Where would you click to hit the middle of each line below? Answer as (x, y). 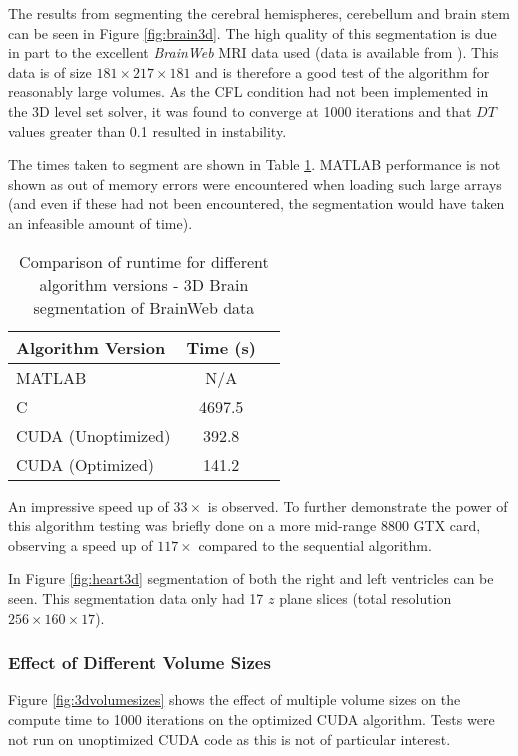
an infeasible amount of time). (100, 222)
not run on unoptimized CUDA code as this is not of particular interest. (229, 738)
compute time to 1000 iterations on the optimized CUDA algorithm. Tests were (251, 718)
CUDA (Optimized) (85, 464)
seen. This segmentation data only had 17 (136, 597)
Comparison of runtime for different (144, 261)
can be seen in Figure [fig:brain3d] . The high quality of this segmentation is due (252, 32)
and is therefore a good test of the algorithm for (342, 71)
